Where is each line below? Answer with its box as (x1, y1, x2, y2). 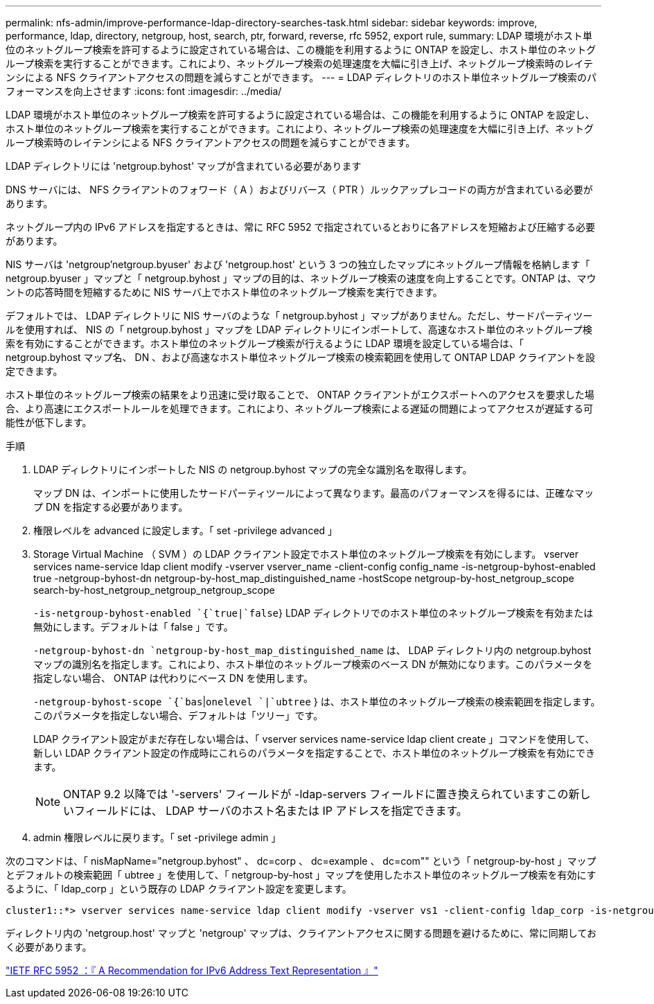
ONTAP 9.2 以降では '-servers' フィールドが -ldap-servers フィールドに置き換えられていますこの (63, 787, 569, 801)
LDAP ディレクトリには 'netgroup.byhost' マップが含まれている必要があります (6, 160, 362, 172)
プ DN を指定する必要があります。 (33, 501, 188, 513)
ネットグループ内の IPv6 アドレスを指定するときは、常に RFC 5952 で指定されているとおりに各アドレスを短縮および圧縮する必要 (6, 221, 596, 233)
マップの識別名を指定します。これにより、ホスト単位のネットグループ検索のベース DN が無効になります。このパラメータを (33, 658, 592, 670)
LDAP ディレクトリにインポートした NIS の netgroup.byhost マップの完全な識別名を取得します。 (33, 464, 472, 475)
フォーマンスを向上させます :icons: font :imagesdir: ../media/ (6, 85, 282, 97)
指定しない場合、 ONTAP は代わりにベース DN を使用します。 (33, 672, 314, 684)
